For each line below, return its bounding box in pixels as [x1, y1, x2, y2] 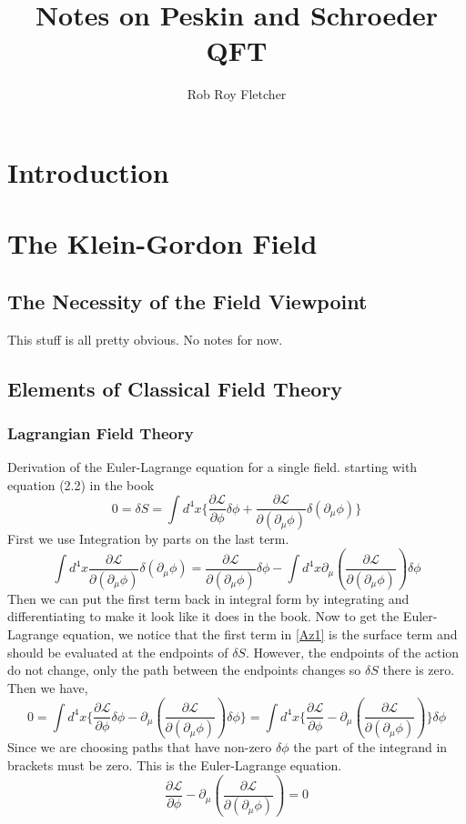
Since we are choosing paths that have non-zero [7, 738, 272, 757]
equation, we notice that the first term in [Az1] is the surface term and [62, 625, 458, 644]
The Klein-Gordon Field [7, 225, 318, 262]
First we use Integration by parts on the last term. [7, 529, 289, 548]
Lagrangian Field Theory [7, 421, 194, 444]
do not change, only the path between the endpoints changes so [7, 660, 361, 679]
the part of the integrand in [293, 738, 448, 757]
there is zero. [382, 660, 455, 679]
